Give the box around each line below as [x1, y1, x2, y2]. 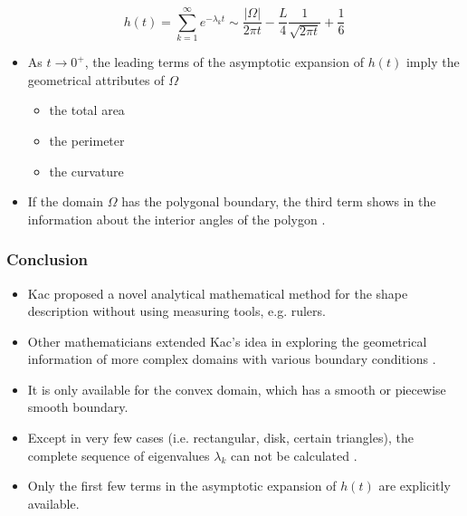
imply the [405, 53, 460, 72]
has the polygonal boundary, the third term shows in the [121, 192, 436, 211]
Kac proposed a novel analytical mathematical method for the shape [27, 283, 408, 302]
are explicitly [378, 476, 451, 495]
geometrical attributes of [27, 70, 165, 89]
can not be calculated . [230, 445, 357, 464]
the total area [49, 100, 125, 119]
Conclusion [6, 248, 88, 271]
